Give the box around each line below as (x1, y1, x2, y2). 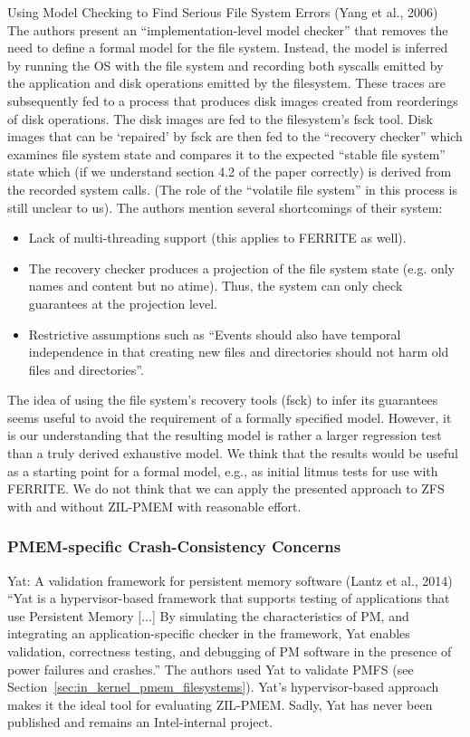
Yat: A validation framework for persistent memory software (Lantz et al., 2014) (7, 570, 453, 589)
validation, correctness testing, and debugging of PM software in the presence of (7, 642, 452, 661)
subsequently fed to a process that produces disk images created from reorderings (7, 91, 458, 110)
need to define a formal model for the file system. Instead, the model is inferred (7, 38, 448, 57)
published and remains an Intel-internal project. (7, 713, 273, 732)
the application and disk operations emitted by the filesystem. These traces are (7, 73, 446, 92)
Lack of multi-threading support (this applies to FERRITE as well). (28, 228, 407, 247)
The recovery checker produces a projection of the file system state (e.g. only (28, 258, 456, 277)
